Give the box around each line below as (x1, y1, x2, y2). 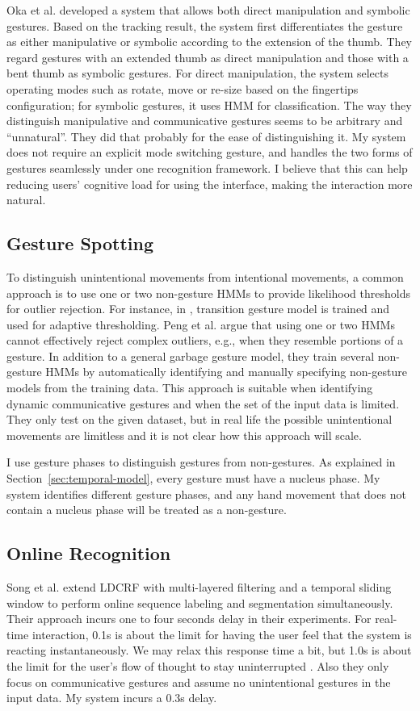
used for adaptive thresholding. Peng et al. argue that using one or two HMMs (6, 316, 395, 332)
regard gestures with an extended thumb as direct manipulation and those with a (6, 48, 409, 65)
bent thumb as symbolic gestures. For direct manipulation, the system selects (6, 65, 389, 82)
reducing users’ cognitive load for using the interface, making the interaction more (6, 175, 413, 192)
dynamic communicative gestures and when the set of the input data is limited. (6, 395, 400, 412)
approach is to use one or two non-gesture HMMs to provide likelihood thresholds (6, 284, 410, 301)
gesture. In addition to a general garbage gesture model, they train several (6, 347, 375, 364)
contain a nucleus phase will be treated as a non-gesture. (6, 501, 287, 518)
